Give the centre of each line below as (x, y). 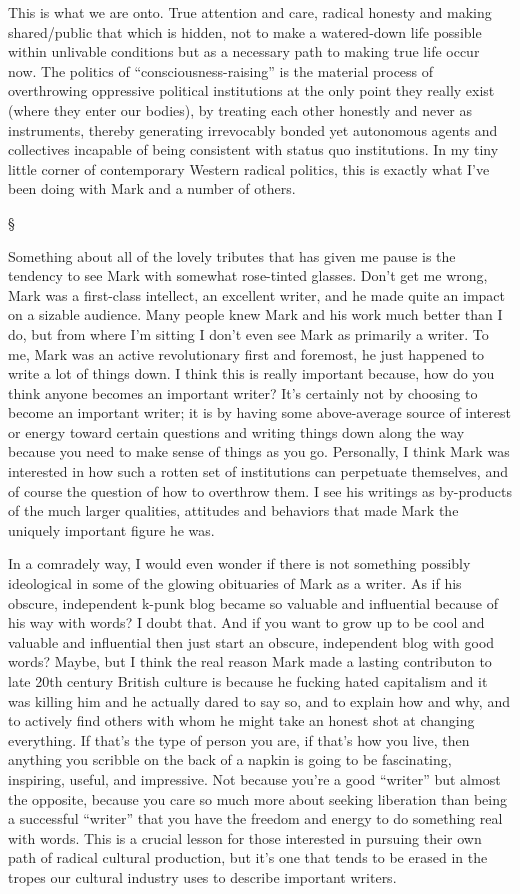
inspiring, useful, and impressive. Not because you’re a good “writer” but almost (254, 778)
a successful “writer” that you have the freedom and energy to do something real (255, 818)
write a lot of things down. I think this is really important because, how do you (251, 373)
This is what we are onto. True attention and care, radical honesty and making (250, 12)
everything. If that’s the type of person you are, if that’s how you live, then (239, 739)
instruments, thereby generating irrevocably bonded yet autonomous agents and (253, 129)
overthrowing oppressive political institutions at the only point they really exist (251, 90)
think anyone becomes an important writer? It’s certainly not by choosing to (243, 392)
